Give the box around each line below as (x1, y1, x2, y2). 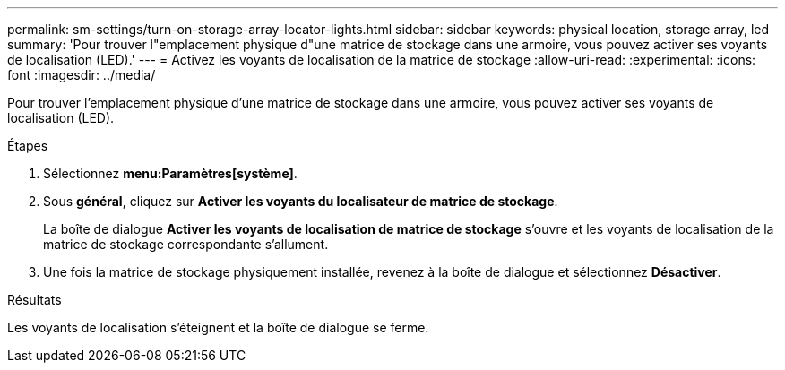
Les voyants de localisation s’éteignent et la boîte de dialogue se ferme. (7, 320, 429, 335)
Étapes (7, 138, 48, 153)
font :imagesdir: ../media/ (7, 67, 156, 82)
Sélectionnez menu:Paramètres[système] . (43, 166, 298, 181)
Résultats (7, 292, 62, 307)
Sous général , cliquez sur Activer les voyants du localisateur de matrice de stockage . (43, 194, 558, 209)
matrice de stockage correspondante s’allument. (43, 237, 329, 252)
